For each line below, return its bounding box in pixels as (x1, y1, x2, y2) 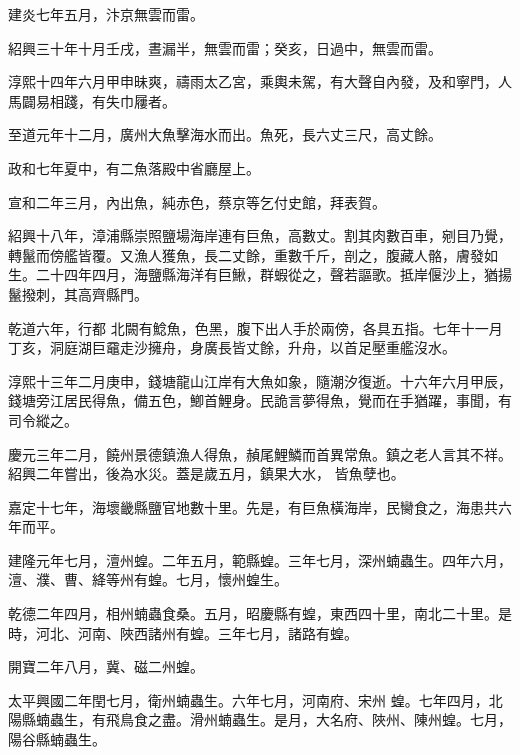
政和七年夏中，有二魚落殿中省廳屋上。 (8, 157, 260, 178)
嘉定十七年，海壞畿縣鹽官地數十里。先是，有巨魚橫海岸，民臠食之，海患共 (8, 496, 498, 517)
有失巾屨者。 (91, 90, 176, 111)
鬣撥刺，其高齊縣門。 (8, 283, 148, 304)
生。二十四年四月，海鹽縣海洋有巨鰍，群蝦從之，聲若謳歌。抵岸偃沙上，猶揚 (8, 264, 512, 285)
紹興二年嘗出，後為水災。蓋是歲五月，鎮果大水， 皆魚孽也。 (8, 463, 405, 484)
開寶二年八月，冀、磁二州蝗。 (8, 656, 204, 677)
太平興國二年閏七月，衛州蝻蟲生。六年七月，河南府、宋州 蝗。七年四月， (8, 689, 489, 710)
